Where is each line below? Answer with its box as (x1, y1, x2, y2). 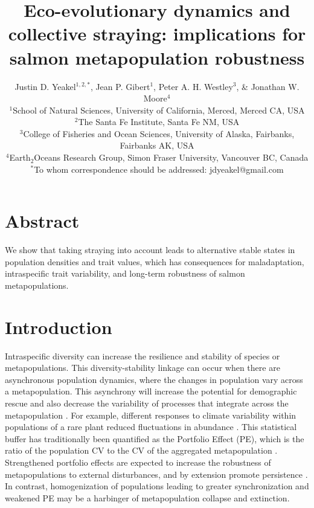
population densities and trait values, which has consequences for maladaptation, (5, 255, 304, 268)
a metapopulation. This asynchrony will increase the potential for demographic (5, 385, 297, 397)
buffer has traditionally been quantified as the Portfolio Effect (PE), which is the (5, 432, 304, 445)
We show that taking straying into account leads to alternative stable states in (5, 243, 295, 256)
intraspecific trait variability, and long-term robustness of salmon (5, 267, 245, 280)
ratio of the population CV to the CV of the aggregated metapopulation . (5, 444, 278, 457)
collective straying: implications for (8, 21, 306, 46)
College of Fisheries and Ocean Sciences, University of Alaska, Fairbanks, (23, 127, 295, 140)
